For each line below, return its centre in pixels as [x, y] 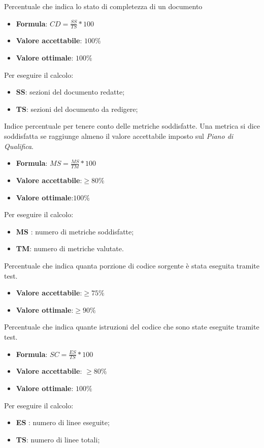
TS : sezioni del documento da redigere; [77, 109]
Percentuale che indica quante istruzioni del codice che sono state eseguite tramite [132, 327]
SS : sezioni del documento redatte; [70, 92]
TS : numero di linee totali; [58, 439]
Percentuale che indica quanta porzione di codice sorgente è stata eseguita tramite [132, 265]
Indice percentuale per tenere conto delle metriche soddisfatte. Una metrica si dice [132, 126]
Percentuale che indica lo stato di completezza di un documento [103, 6]
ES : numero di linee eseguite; [63, 422]
